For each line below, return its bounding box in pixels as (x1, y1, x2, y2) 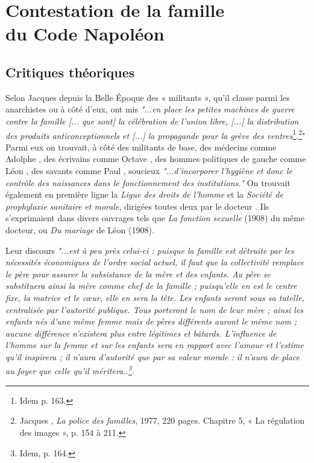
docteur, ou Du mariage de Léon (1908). (5, 223, 154, 236)
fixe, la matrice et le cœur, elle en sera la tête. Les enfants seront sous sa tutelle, (5, 291, 304, 303)
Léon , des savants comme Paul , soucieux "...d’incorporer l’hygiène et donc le (5, 164, 292, 176)
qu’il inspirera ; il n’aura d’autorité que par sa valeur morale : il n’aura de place (5, 350, 300, 363)
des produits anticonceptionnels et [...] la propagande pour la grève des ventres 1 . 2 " (5, 127, 306, 141)
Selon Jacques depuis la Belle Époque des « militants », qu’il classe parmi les (5, 91, 290, 103)
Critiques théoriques (5, 62, 135, 81)
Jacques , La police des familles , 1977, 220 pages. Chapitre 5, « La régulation (19, 414, 305, 427)
